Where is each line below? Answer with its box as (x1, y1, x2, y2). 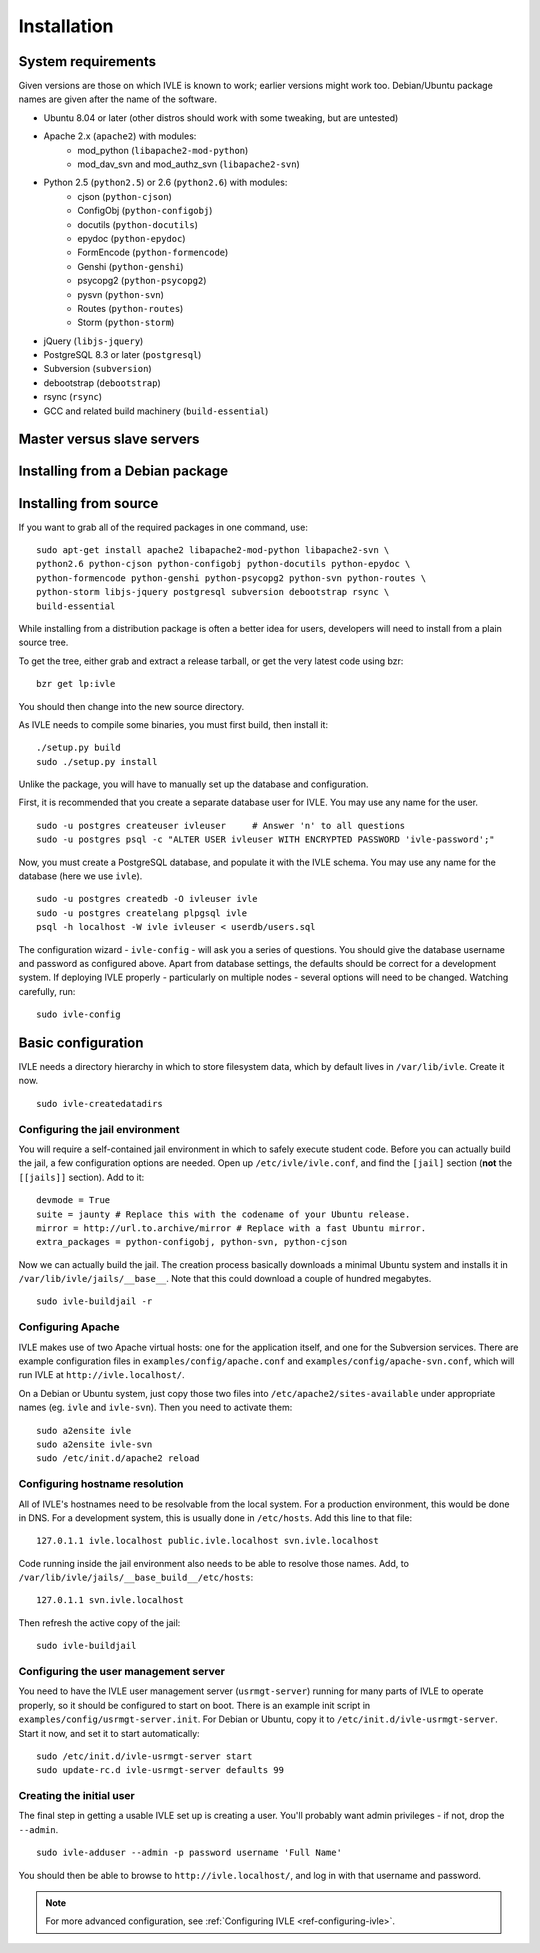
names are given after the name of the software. (18, 93, 217, 105)
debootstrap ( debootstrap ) (43, 376, 162, 389)
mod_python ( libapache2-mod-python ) (77, 144, 249, 156)
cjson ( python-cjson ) (77, 190, 172, 202)
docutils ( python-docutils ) (77, 218, 199, 230)
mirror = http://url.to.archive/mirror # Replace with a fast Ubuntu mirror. (36, 1222, 427, 1234)
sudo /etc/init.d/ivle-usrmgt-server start (36, 1750, 253, 1762)
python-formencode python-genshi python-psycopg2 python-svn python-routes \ (36, 572, 427, 584)
